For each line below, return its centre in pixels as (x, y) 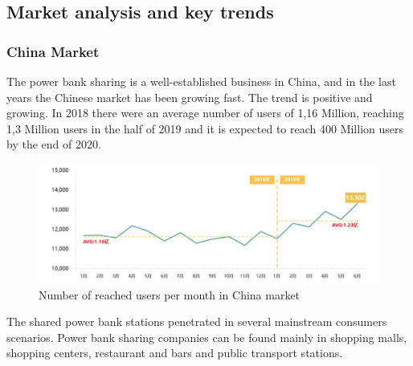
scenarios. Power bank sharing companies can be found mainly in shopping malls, (207, 337)
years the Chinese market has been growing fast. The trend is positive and (190, 97)
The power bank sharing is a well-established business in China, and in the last (201, 81)
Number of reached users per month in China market (170, 294)
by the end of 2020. (54, 144)
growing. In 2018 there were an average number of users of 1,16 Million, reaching (205, 113)
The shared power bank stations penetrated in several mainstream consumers (197, 321)
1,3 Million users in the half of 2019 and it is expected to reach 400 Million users (205, 128)
